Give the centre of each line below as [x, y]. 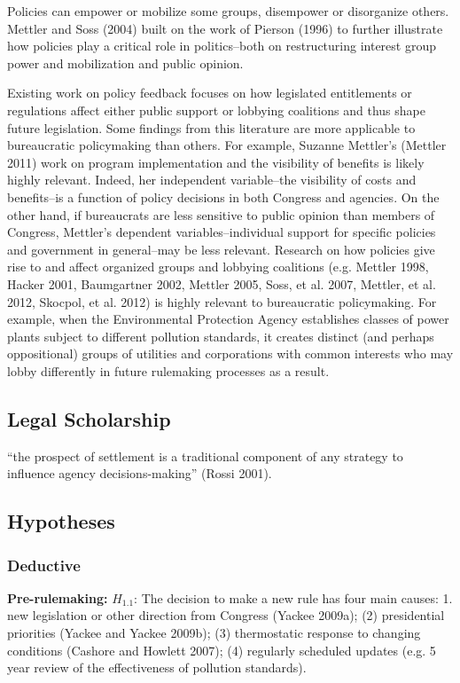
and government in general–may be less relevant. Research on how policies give [221, 249]
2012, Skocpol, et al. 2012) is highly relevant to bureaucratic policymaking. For [222, 301]
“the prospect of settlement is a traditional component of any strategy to [205, 455]
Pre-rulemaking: [58, 597]
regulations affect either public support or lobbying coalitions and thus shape [216, 110]
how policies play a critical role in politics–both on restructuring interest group [222, 46]
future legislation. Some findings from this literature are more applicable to [211, 127]
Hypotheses [61, 521]
